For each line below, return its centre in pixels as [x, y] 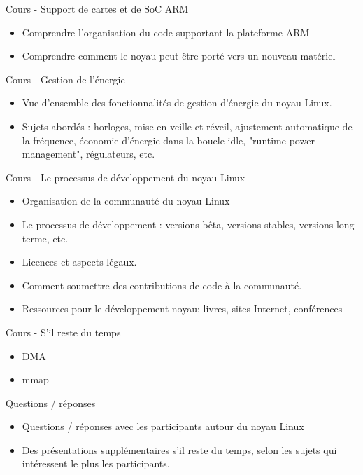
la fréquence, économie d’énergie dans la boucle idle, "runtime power [168, 140]
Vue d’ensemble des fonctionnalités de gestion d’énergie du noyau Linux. [177, 103]
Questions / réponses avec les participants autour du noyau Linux [163, 426]
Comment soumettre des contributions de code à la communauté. [162, 285]
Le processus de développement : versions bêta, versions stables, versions [178, 224]
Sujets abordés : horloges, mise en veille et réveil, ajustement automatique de [187, 126]
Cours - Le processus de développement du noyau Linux [126, 177]
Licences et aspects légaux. [79, 262]
